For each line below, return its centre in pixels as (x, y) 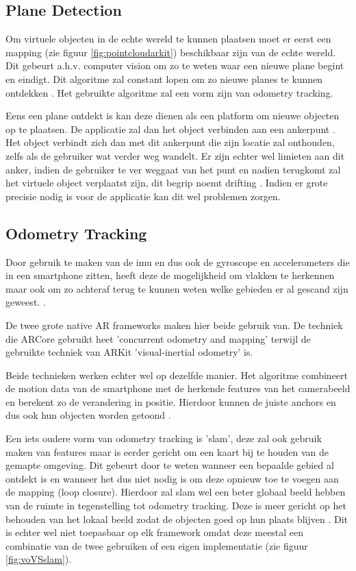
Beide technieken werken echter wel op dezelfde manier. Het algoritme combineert (177, 375)
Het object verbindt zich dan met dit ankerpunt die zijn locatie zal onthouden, (170, 142)
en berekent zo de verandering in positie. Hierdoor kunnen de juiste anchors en (171, 401)
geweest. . (26, 302)
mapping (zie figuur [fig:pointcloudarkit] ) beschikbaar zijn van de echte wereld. (171, 52)
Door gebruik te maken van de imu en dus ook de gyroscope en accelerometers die (178, 262)
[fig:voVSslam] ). (39, 559)
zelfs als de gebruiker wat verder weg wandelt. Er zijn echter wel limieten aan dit (175, 155)
